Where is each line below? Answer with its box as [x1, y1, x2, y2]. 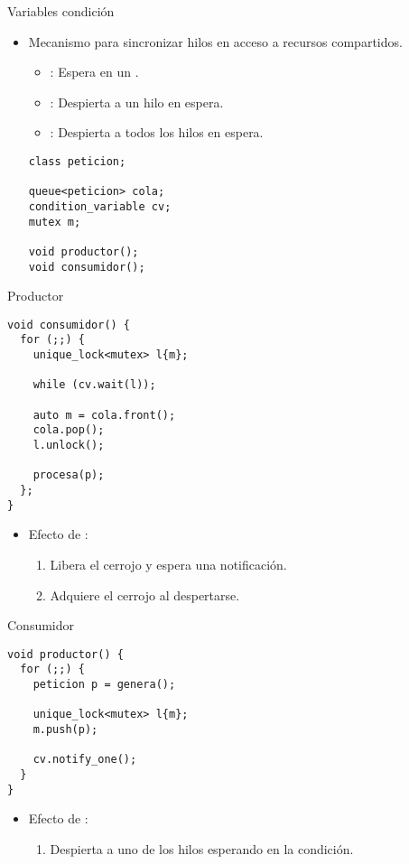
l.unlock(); [33, 439, 105, 452]
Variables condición [7, 2, 115, 20]
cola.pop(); [33, 423, 105, 437]
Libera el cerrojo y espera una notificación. [50, 554, 287, 573]
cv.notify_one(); [33, 753, 137, 766]
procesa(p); [33, 469, 105, 482]
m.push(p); [33, 723, 98, 736]
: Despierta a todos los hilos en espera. [50, 123, 264, 142]
